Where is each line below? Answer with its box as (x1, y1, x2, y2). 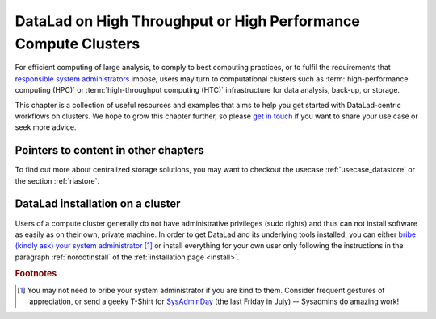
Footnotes (15, 268, 57, 280)
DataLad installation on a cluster (15, 197, 181, 211)
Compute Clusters (15, 35, 140, 52)
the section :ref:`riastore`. (15, 176, 100, 185)
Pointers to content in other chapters (15, 143, 205, 157)
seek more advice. (15, 122, 77, 132)
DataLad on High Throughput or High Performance (15, 12, 361, 30)
